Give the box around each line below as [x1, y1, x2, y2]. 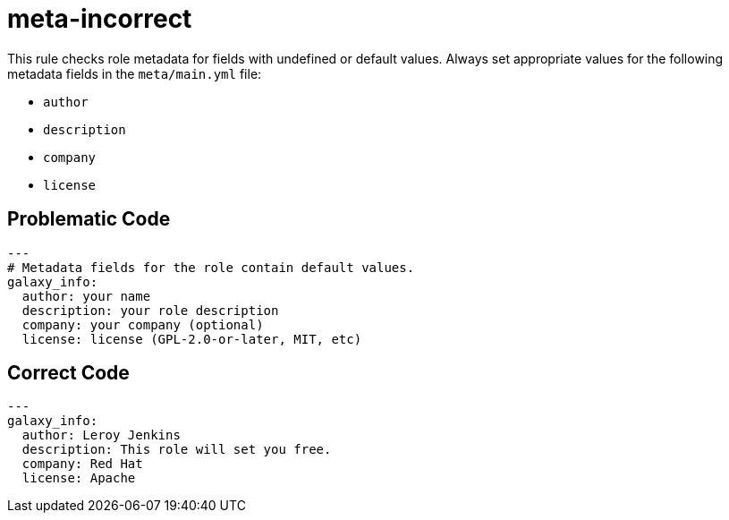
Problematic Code [7, 208, 171, 231]
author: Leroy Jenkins [21, 428, 181, 443]
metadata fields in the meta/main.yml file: [7, 65, 262, 81]
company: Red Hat [21, 456, 143, 472]
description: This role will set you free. [21, 442, 332, 457]
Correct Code [7, 362, 130, 385]
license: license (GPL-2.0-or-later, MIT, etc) [21, 331, 362, 346]
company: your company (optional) [21, 317, 264, 332]
